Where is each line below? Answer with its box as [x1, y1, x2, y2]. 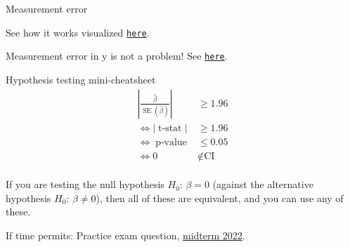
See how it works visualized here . [6, 25, 150, 39]
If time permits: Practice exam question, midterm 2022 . [6, 228, 245, 242]
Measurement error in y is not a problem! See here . [6, 48, 228, 63]
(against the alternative [212, 177, 313, 192]
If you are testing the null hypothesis [6, 177, 164, 192]
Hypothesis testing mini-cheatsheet [6, 72, 156, 86]
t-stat [158, 123, 182, 133]
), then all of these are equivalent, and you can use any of [96, 190, 344, 205]
